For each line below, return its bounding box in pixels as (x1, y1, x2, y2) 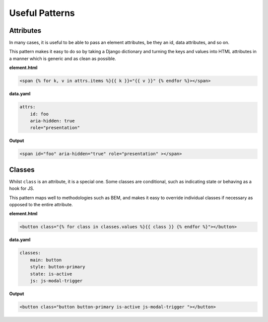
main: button (30, 257, 62, 263)
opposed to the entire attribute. (9, 202, 73, 207)
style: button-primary (30, 264, 85, 270)
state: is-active (30, 271, 72, 277)
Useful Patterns (9, 7, 75, 18)
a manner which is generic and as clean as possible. (9, 55, 116, 62)
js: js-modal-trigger (30, 278, 83, 283)
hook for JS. (9, 185, 35, 191)
